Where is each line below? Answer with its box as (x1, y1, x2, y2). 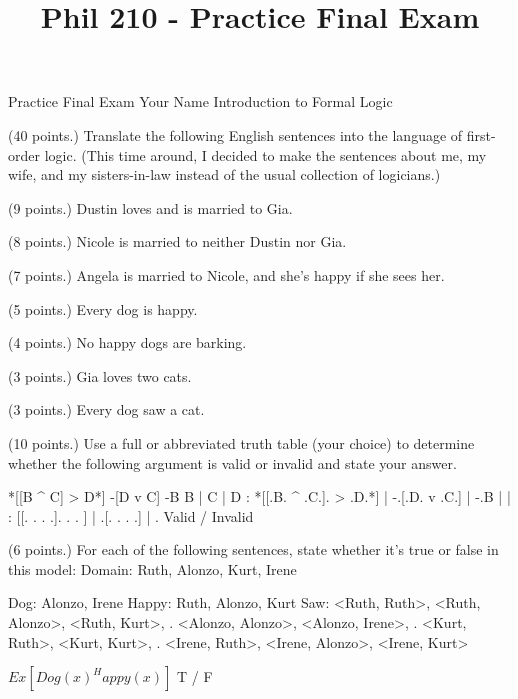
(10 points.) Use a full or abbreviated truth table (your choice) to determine (8, 432, 475, 453)
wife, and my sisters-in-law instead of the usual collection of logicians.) (8, 164, 441, 185)
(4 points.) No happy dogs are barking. (8, 332, 247, 353)
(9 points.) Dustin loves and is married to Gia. (8, 197, 293, 218)
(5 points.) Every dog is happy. (8, 298, 198, 319)
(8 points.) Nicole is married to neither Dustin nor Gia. (8, 231, 347, 252)
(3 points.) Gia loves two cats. (8, 365, 192, 386)
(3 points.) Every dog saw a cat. (8, 399, 205, 420)
